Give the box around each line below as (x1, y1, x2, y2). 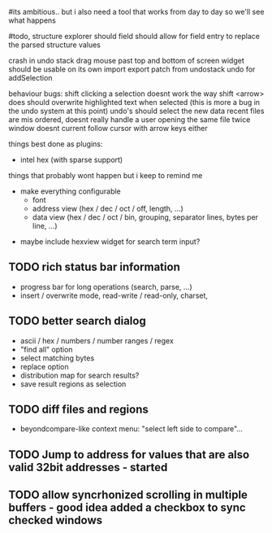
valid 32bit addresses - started (8, 460, 168, 474)
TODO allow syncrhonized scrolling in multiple (8, 488, 248, 502)
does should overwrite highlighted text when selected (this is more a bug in (8, 98, 261, 107)
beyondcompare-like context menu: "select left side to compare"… (19, 424, 244, 434)
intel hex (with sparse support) (19, 155, 123, 164)
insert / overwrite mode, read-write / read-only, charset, (19, 291, 209, 300)
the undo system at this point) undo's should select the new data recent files (8, 106, 265, 116)
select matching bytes (19, 353, 95, 363)
